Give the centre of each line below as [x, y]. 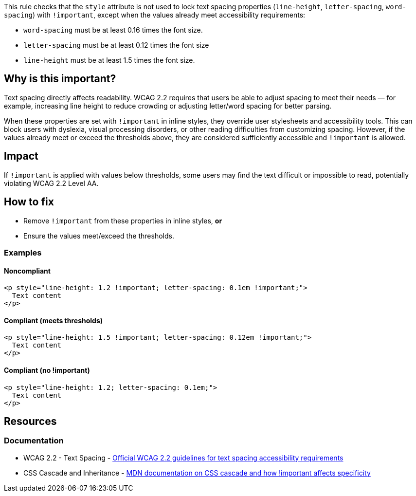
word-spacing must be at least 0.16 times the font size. [113, 30]
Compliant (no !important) [47, 370]
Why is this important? [60, 79]
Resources [30, 421]
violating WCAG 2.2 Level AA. [51, 183]
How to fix [29, 202]
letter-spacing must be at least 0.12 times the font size [116, 45]
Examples [23, 252]
